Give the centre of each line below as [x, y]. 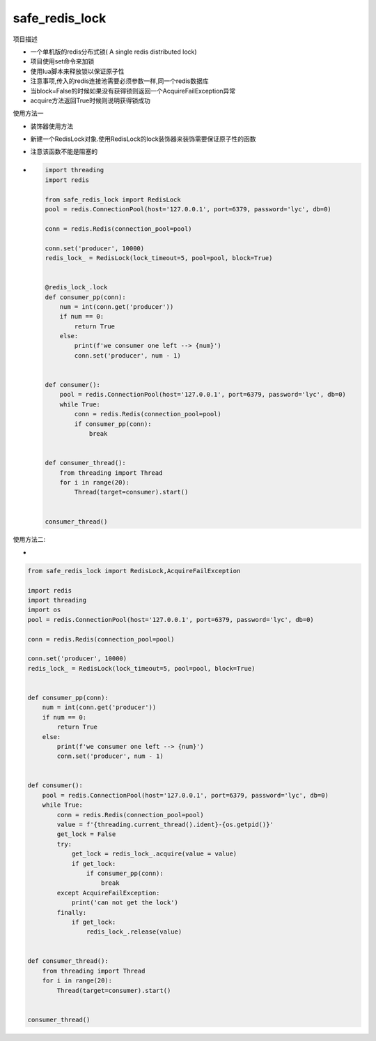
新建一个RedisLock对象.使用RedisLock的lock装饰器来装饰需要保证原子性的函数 [143, 139]
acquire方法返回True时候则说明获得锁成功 [91, 100]
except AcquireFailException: [108, 893]
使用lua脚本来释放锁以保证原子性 [77, 71]
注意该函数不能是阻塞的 [64, 152]
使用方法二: [29, 540]
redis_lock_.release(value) [134, 932]
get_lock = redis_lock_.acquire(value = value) [154, 854]
